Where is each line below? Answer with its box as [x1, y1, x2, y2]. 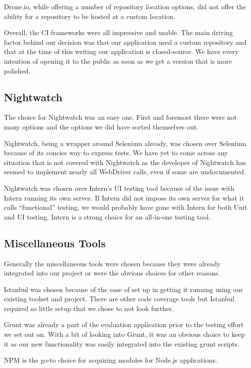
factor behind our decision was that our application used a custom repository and [4, 37, 247, 47]
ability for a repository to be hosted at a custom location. [4, 11, 176, 21]
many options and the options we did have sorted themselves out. [4, 121, 199, 131]
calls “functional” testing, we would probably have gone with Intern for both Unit [4, 202, 248, 212]
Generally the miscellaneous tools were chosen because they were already [4, 258, 221, 268]
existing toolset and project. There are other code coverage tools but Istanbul [4, 294, 234, 304]
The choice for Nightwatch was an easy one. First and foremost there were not [4, 112, 237, 122]
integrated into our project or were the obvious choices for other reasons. [4, 268, 220, 278]
